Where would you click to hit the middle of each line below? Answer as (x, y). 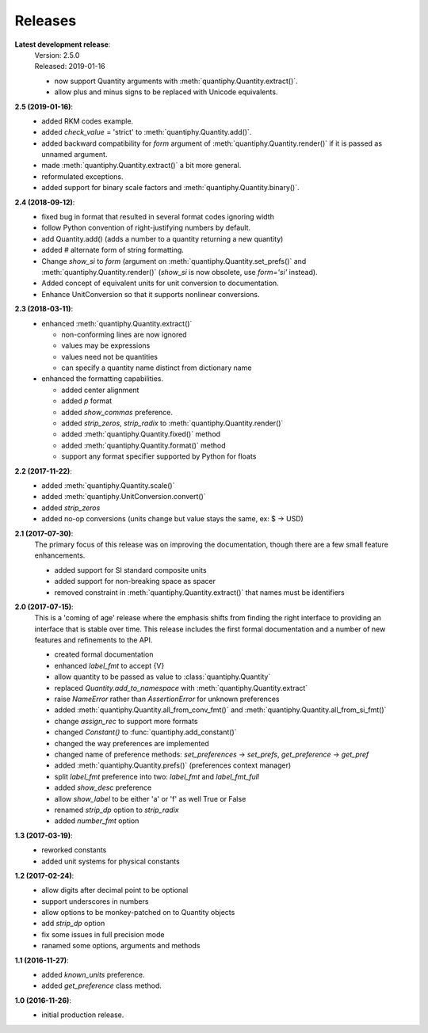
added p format (87, 401)
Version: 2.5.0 (57, 55)
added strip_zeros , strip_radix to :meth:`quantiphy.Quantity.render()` (172, 423)
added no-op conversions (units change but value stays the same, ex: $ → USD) (173, 519)
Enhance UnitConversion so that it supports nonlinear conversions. (151, 294)
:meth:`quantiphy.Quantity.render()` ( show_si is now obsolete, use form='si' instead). (180, 272)
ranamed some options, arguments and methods (121, 946)
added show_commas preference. (117, 412)
